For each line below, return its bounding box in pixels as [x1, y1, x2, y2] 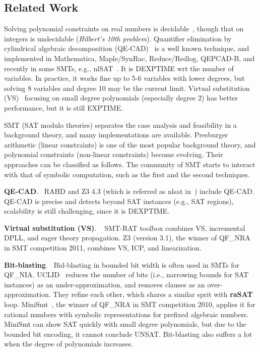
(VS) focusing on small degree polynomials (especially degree [4, 92, 196, 103]
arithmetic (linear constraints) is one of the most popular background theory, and [4, 139, 256, 149]
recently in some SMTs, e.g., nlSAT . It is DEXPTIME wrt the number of [4, 63, 234, 73]
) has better [202, 92, 238, 103]
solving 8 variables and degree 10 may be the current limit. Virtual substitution [4, 82, 250, 93]
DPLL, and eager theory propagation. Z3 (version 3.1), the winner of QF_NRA [4, 232, 250, 243]
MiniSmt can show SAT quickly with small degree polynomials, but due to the [4, 319, 246, 329]
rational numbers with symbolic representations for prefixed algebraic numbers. [4, 309, 249, 319]
